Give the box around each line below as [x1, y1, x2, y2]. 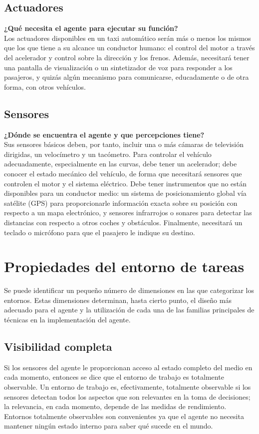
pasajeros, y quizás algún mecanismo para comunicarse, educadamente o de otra [4, 72, 249, 82]
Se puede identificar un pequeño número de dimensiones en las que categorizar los [4, 285, 254, 295]
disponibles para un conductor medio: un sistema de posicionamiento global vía [4, 188, 247, 198]
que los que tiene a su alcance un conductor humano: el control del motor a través [4, 42, 255, 53]
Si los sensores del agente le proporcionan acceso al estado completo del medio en [4, 362, 253, 372]
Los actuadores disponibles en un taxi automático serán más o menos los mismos [4, 32, 251, 43]
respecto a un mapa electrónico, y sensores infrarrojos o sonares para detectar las [4, 207, 252, 218]
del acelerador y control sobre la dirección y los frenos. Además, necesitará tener [4, 52, 250, 62]
